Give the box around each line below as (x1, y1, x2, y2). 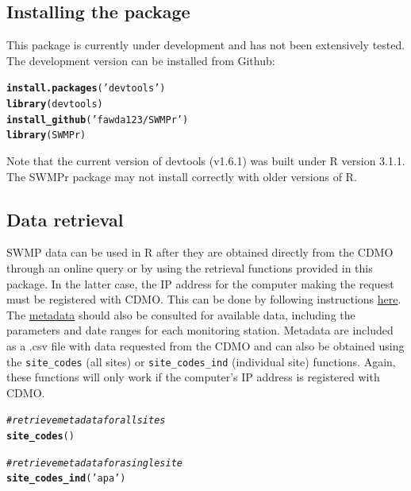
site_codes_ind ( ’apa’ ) (6, 473, 126, 485)
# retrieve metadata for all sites (6, 415, 166, 427)
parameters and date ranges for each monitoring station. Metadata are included (6, 322, 394, 338)
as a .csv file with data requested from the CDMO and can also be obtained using (6, 337, 405, 354)
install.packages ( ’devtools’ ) (6, 83, 166, 95)
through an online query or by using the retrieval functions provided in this (6, 260, 373, 276)
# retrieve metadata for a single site (6, 457, 182, 469)
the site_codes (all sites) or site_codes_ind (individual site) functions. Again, (6, 353, 396, 369)
